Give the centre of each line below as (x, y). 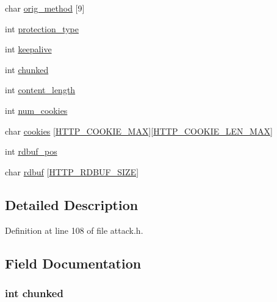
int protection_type (42, 28)
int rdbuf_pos (31, 151)
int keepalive (28, 49)
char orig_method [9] (45, 8)
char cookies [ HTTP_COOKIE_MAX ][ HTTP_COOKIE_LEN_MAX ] (139, 131)
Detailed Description (72, 204)
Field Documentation (73, 263)
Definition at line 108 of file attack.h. (74, 230)
